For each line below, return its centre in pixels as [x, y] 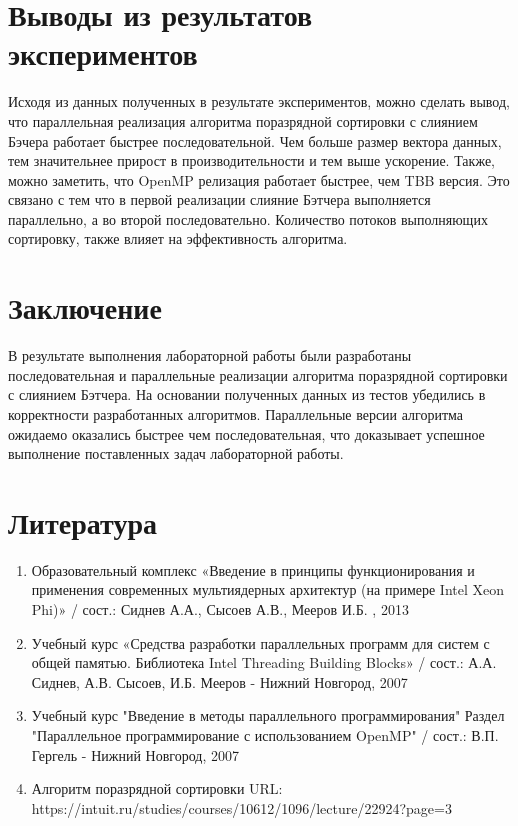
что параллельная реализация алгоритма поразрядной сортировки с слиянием [243, 120]
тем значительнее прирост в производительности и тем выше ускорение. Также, [251, 160]
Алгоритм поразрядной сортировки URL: [157, 788]
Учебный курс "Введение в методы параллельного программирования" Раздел [268, 715]
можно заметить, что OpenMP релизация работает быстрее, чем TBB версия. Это [259, 179]
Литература [82, 521]
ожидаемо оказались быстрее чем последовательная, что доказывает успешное [246, 433]
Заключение [85, 307]
